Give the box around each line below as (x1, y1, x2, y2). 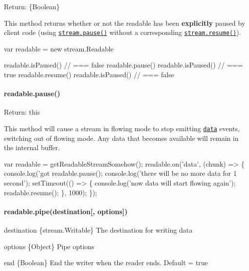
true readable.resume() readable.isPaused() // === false (4, 69, 174, 80)
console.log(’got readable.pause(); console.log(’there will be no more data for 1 (4, 168, 237, 178)
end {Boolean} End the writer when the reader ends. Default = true (4, 257, 208, 268)
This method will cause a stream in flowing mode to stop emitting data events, (4, 123, 240, 134)
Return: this (4, 107, 40, 117)
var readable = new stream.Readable (4, 43, 114, 53)
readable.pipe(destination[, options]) (4, 206, 128, 216)
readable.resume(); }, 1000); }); (4, 187, 97, 197)
